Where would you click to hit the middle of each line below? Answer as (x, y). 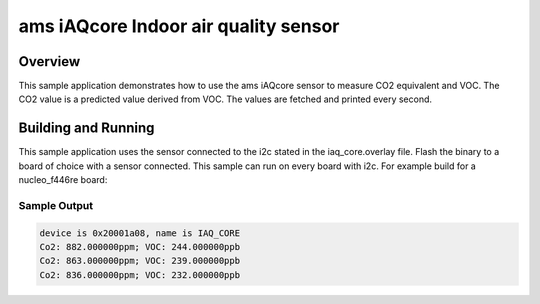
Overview (49, 61)
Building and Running (86, 128)
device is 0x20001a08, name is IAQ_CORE (139, 233)
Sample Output (56, 205)
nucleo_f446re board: (63, 180)
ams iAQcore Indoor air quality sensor (179, 26)
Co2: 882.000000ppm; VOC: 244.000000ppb (139, 247)
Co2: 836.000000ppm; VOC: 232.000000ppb (139, 274)
